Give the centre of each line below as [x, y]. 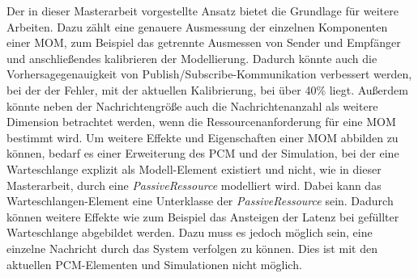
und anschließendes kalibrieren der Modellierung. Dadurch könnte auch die [192, 58]
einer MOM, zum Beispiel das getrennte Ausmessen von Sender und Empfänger [204, 42]
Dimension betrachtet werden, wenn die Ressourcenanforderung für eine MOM [201, 122]
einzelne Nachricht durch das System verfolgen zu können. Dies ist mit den [192, 248]
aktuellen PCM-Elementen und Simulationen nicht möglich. [154, 264]
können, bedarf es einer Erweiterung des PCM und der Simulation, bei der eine [203, 153]
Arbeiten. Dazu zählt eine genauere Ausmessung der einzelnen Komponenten [197, 26]
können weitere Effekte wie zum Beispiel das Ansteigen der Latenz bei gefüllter [203, 216]
